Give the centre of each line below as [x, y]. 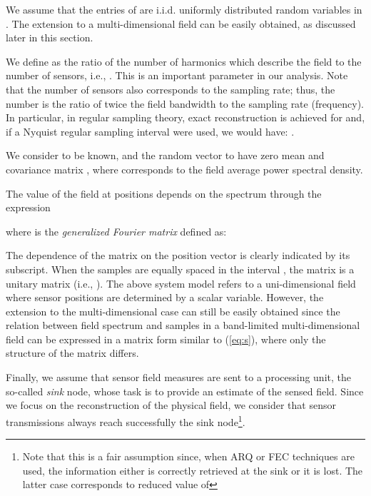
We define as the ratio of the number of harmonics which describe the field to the [184, 61]
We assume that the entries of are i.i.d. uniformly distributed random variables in [184, 9]
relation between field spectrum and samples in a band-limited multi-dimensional [183, 325]
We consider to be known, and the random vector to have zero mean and [165, 155]
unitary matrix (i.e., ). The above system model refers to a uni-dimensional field [181, 283]
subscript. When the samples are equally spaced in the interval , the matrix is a [180, 269]
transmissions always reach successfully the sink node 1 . [126, 420]
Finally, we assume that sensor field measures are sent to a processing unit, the [178, 377]
